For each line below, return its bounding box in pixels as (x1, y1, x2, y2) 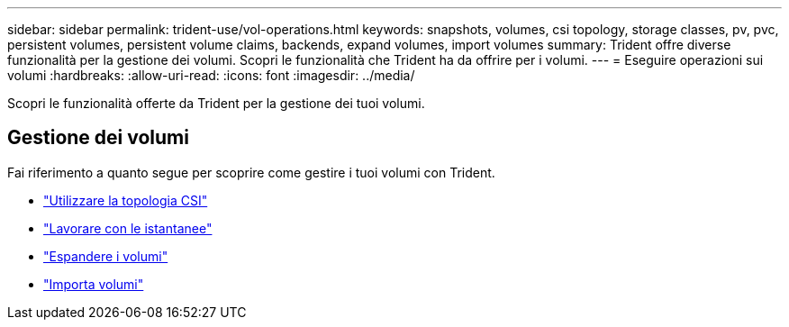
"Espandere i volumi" (43, 248, 168, 264)
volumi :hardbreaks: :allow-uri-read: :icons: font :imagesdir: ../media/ (7, 68, 415, 83)
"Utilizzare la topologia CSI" (43, 192, 208, 208)
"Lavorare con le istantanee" (43, 220, 213, 236)
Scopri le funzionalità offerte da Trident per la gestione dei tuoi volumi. (7, 95, 425, 111)
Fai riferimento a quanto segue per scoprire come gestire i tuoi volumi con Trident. (7, 164, 495, 180)
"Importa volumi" (43, 276, 144, 292)
